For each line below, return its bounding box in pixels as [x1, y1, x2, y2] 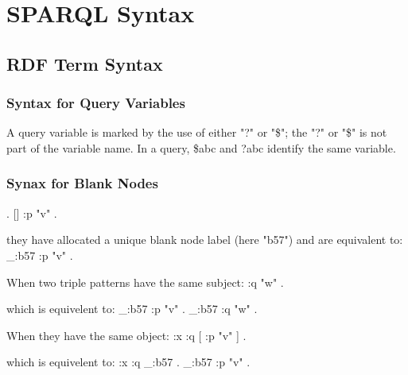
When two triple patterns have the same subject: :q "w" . [6, 273, 284, 290]
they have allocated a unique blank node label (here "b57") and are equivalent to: [6, 231, 403, 248]
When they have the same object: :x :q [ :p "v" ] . [6, 327, 247, 343]
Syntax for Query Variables [6, 93, 185, 113]
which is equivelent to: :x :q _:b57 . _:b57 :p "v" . [6, 354, 251, 370]
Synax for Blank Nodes [6, 173, 158, 193]
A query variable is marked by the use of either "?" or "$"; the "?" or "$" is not [6, 124, 387, 141]
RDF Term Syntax [6, 51, 163, 75]
